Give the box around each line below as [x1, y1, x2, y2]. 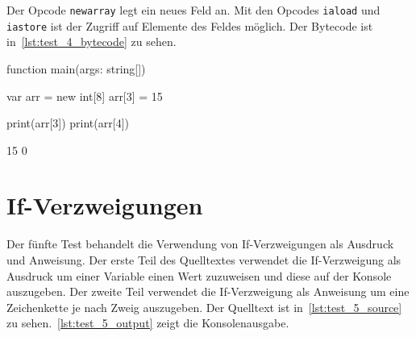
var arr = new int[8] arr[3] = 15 [6, 87, 163, 104]
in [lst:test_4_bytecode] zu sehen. [6, 33, 177, 50]
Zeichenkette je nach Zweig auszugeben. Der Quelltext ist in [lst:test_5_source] [6, 298, 402, 315]
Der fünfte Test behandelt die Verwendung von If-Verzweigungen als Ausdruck [6, 235, 394, 252]
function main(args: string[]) [6, 60, 146, 77]
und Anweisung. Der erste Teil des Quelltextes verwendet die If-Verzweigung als [6, 252, 401, 268]
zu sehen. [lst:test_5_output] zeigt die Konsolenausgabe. [6, 314, 289, 331]
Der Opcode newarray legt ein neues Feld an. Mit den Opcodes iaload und [6, 2, 381, 18]
